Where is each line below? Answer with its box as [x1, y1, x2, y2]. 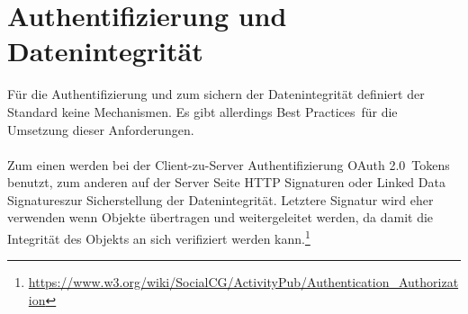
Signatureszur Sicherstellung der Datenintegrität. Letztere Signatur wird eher [7, 190, 434, 209]
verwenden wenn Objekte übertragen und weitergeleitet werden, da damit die [7, 208, 434, 227]
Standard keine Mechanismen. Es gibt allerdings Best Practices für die [7, 102, 398, 121]
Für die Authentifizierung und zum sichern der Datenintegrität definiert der [7, 85, 425, 103]
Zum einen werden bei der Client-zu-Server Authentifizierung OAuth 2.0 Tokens [7, 155, 450, 174]
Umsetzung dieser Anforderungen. [7, 120, 194, 139]
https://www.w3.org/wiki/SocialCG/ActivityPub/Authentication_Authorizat [28, 273, 459, 292]
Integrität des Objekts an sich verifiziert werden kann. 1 [7, 227, 310, 247]
